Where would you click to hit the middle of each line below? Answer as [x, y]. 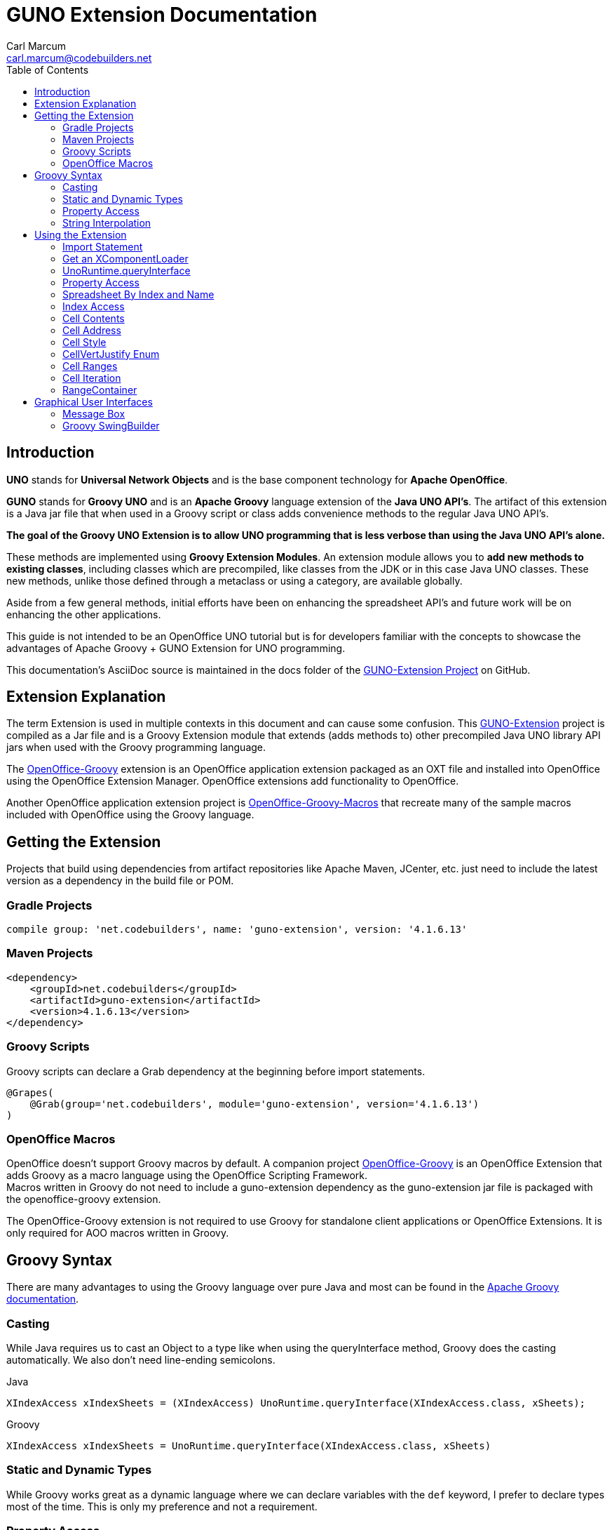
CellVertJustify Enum [111, 354]
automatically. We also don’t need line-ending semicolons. [141, 1359]
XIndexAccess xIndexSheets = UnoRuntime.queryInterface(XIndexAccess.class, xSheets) [249, 1445]
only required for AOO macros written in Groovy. [118, 1233]
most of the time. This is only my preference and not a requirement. [162, 1506]
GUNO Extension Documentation [162, 15]
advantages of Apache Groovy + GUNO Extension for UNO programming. [176, 648]
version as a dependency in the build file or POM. [120, 881]
